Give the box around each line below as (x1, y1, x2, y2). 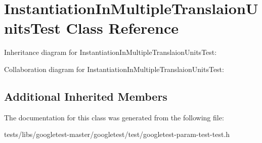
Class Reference (66, 18, 179, 38)
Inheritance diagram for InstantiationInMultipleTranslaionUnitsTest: (4, 47, 217, 57)
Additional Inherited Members (4, 88, 167, 104)
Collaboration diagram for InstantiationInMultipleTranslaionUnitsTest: (4, 63, 224, 74)
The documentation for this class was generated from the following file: (4, 112, 224, 122)
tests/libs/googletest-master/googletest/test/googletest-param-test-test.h (4, 129, 230, 139)
